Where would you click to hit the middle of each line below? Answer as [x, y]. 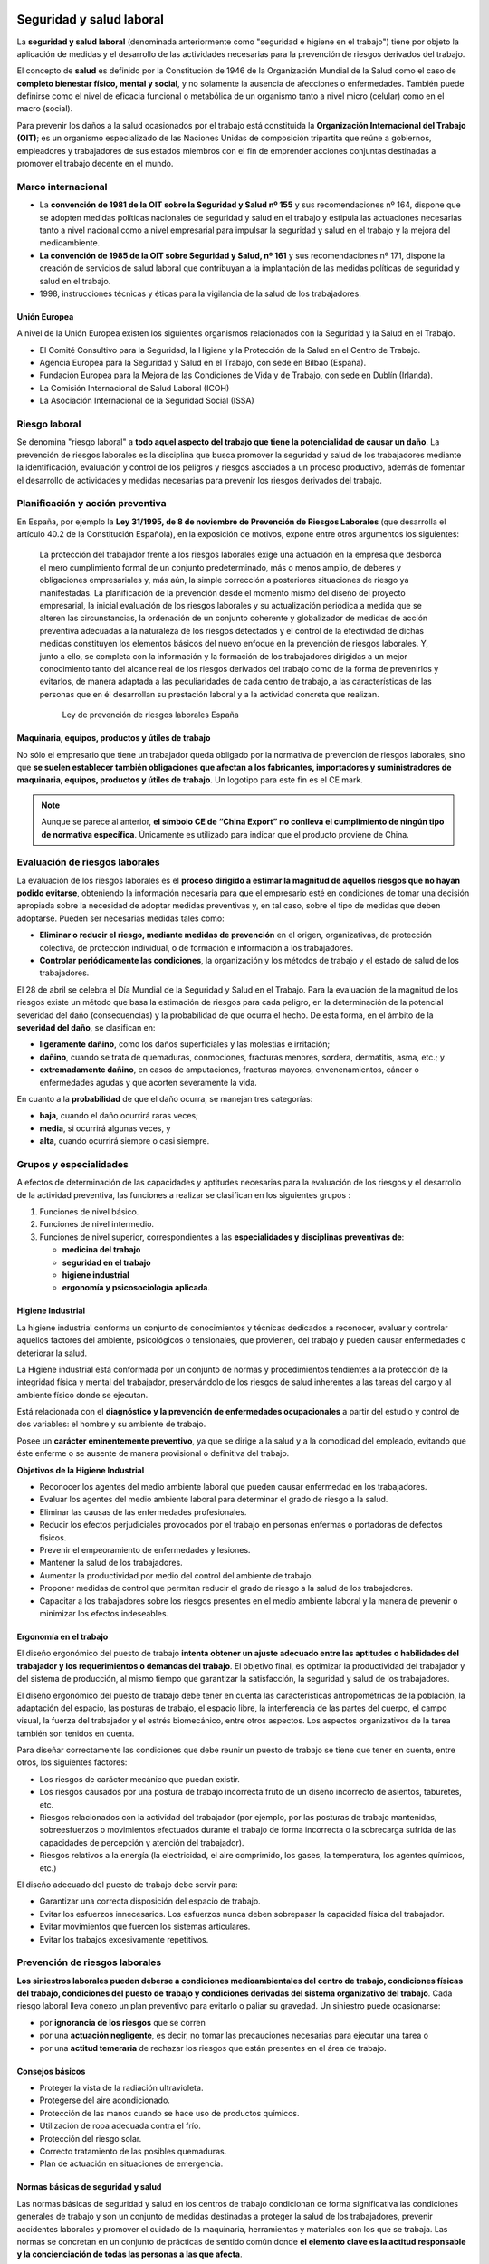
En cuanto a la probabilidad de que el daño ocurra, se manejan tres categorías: [165, 1098]
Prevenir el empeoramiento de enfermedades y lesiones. [145, 1549]
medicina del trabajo [101, 1250]
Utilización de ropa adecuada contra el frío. [120, 2126]
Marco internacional [62, 187]
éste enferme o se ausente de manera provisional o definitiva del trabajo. [153, 1453]
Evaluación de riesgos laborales [88, 862]
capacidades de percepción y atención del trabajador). [142, 1842]
